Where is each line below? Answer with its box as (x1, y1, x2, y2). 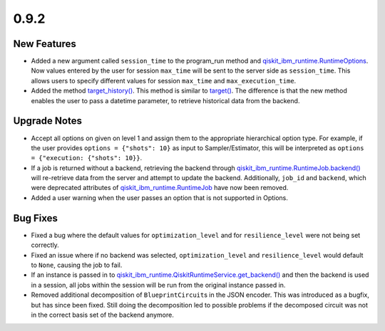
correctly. (31, 241, 60, 249)
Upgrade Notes (13, 115, 82, 127)
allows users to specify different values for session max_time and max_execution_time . (31, 76, 297, 85)
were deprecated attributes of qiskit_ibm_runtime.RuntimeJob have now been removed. (31, 184, 289, 192)
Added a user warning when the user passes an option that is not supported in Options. (31, 193, 289, 202)
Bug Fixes (13, 212, 58, 224)
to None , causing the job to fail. (31, 261, 123, 269)
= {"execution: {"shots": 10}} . (31, 154, 143, 162)
